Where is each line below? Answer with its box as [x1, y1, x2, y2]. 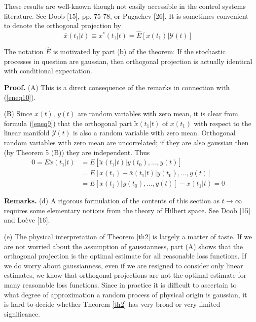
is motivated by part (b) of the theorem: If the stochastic [53, 46, 226, 57]
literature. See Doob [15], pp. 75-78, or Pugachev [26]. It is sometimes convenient [4, 10, 249, 21]
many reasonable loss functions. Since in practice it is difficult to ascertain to [4, 280, 237, 290]
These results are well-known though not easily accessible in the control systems [4, 1, 246, 11]
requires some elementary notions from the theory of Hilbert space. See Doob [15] [4, 205, 251, 215]
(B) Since [4, 108, 33, 119]
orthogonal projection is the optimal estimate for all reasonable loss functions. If [4, 251, 247, 261]
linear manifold [4, 128, 50, 138]
